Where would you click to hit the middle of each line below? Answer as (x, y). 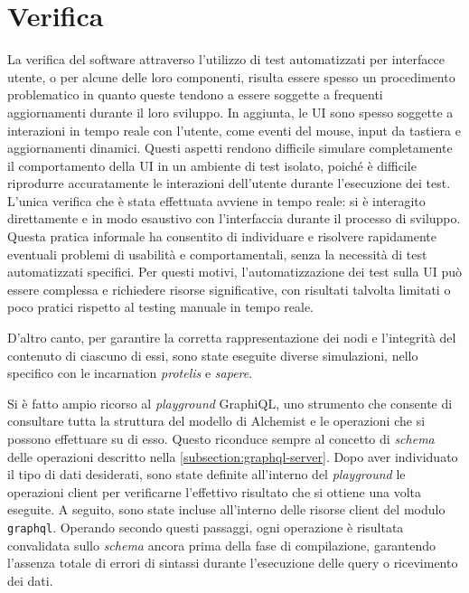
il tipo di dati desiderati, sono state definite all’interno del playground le (206, 474)
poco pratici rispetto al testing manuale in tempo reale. (160, 307)
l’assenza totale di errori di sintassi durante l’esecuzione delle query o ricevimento (233, 563)
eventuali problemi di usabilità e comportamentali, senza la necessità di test (217, 254)
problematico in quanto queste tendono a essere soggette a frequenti (195, 94)
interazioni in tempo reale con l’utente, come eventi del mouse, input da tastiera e (234, 130)
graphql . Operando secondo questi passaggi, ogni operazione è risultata (206, 527)
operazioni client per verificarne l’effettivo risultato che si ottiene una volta (215, 491)
